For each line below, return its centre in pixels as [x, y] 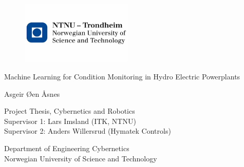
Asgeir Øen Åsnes [32, 93]
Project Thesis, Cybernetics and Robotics [70, 111]
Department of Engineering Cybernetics [67, 148]
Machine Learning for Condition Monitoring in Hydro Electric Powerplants [122, 76]
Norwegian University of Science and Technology [81, 158]
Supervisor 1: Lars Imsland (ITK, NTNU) [70, 121]
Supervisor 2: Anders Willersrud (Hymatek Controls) [88, 131]
